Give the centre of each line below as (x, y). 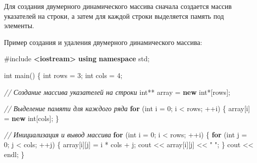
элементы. (19, 25)
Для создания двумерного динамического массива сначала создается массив (118, 6)
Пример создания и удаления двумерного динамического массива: (103, 42)
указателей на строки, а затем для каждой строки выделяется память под (114, 16)
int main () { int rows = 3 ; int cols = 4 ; (63, 75)
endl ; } (14, 154)
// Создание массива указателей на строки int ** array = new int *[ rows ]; (117, 92)
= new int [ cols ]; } (31, 118)
